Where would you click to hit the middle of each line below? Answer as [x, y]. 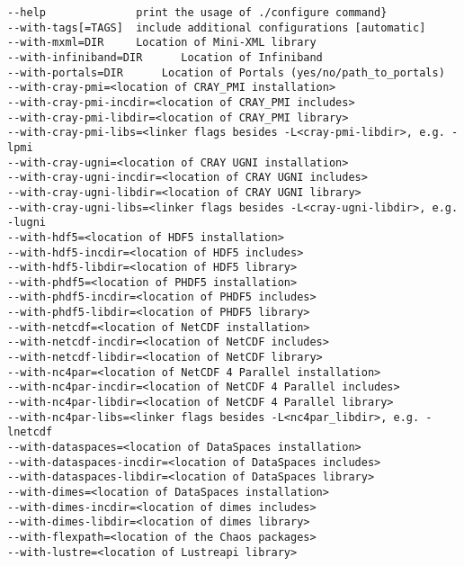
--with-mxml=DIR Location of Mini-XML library [162, 43]
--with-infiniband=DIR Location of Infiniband [165, 57]
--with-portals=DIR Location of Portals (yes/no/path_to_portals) [226, 72]
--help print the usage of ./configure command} [197, 13]
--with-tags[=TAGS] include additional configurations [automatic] [217, 27]
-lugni [27, 223]
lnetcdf [30, 432]
